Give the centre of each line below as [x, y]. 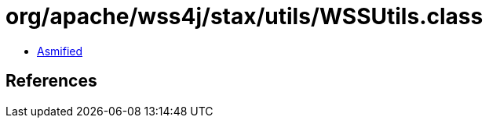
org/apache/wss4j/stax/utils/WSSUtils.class [244, 16]
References [51, 81]
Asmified [60, 51]
